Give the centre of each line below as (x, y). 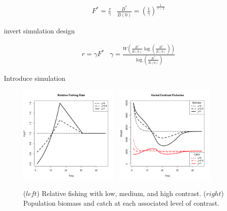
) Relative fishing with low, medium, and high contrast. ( (121, 193)
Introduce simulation (35, 78)
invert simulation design (39, 31)
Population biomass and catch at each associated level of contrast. (121, 203)
